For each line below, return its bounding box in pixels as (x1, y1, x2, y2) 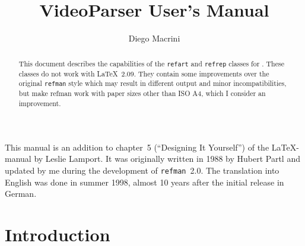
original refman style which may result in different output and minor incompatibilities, (18, 78, 287, 88)
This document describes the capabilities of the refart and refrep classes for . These (18, 58, 284, 68)
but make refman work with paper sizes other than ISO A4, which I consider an (18, 88, 266, 98)
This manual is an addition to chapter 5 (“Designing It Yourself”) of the (5, 140, 269, 153)
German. (5, 187, 37, 200)
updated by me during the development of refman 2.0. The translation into (5, 164, 279, 176)
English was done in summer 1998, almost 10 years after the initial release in (5, 175, 284, 188)
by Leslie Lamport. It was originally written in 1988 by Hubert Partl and (34, 152, 300, 165)
